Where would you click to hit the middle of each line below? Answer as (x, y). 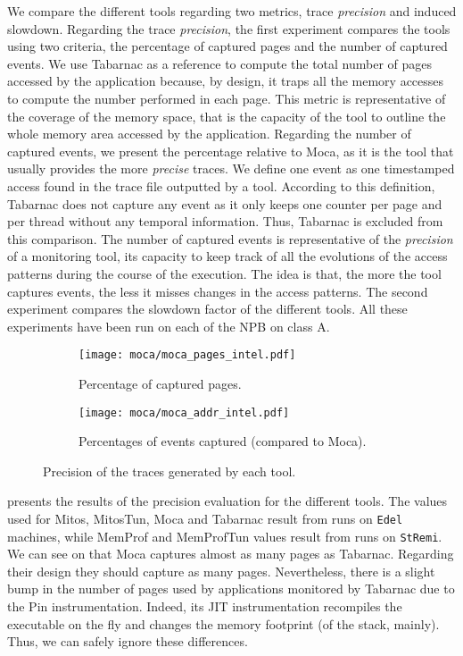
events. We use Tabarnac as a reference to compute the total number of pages (220, 63)
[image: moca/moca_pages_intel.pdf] (187, 355)
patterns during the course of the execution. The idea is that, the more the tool (224, 273)
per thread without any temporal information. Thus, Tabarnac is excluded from (225, 221)
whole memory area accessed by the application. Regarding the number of (209, 134)
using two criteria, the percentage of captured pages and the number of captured (227, 46)
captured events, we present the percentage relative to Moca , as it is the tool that (231, 151)
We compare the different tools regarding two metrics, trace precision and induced (232, 11)
